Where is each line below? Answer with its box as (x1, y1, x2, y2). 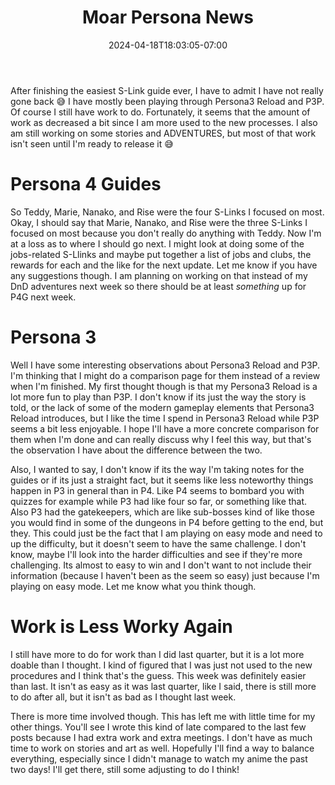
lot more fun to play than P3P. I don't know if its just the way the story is (10, 391, 307, 403)
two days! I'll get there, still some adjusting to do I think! (10, 763, 240, 775)
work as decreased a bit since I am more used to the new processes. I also (10, 116, 318, 128)
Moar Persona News (81, 6, 255, 29)
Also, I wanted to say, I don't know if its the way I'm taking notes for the (10, 463, 305, 475)
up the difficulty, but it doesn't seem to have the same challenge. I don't (10, 537, 307, 550)
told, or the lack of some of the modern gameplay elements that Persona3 (10, 401, 315, 413)
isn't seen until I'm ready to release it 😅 (10, 137, 174, 150)
